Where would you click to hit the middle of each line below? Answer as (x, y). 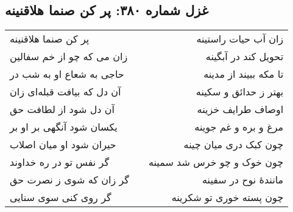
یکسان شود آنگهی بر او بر (64, 127)
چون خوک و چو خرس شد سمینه (216, 162)
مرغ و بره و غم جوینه (239, 127)
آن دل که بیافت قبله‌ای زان (65, 92)
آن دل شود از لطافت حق (62, 109)
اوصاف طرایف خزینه (240, 109)
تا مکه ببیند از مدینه (244, 74)
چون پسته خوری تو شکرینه (228, 197)
